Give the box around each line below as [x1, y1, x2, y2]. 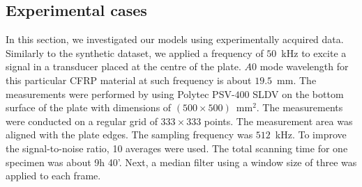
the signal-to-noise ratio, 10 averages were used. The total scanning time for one [6, 140, 348, 155]
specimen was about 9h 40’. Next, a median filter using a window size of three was [6, 154, 357, 169]
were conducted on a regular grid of [6, 113, 158, 128]
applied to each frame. [6, 168, 101, 183]
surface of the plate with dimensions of [6, 100, 172, 115]
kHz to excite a [281, 45, 347, 60]
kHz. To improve [275, 127, 347, 142]
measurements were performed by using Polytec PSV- [6, 86, 235, 101]
